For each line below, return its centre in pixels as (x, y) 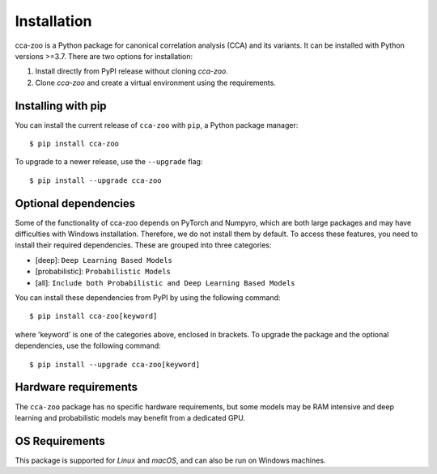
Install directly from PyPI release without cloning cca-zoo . (132, 71)
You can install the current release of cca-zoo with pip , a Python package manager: (157, 125)
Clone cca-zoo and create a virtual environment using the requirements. (156, 83)
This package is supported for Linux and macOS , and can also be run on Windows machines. (170, 460)
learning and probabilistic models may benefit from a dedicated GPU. (130, 417)
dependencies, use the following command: (88, 346)
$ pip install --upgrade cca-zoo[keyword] (115, 364)
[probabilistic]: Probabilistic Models (103, 272)
